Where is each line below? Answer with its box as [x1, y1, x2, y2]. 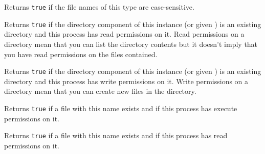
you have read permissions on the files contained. [4, 48, 158, 59]
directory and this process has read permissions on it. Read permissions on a [4, 29, 245, 39]
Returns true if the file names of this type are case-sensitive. [4, 2, 194, 12]
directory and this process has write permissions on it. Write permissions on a [4, 75, 249, 86]
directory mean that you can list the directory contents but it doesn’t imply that [4, 38, 258, 49]
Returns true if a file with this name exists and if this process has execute [4, 102, 237, 113]
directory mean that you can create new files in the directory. [4, 86, 196, 96]
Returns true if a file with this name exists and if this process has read [4, 130, 228, 141]
